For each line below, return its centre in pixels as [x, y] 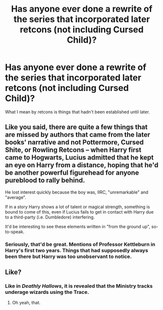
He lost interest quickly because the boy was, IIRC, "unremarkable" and [77, 192]
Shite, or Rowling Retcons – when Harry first [73, 150]
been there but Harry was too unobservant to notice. [69, 256]
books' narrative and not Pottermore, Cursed [74, 142]
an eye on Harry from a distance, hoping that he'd [82, 165]
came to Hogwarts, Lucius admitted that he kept [80, 157]
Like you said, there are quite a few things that [76, 127]
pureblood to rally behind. [45, 180]
